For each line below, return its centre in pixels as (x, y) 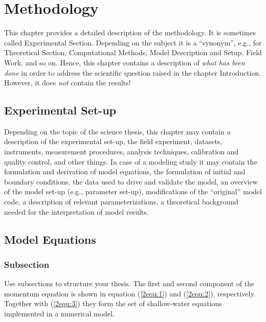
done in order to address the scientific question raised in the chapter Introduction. (133, 72)
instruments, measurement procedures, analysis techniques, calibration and (121, 152)
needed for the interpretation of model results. (76, 211)
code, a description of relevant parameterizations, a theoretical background (121, 202)
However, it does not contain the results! (68, 83)
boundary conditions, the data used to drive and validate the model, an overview (131, 181)
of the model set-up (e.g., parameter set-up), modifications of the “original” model (133, 191)
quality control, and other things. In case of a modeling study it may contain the (131, 161)
